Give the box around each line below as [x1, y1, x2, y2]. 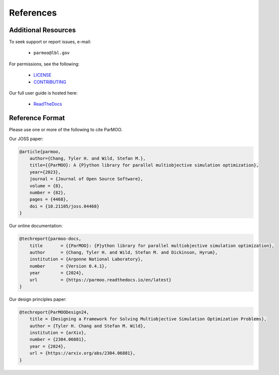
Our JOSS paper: [9, 136, 43, 142]
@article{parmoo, [19, 149, 61, 154]
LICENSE [33, 72, 52, 78]
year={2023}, [29, 169, 61, 175]
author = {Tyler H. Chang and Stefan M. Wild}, [29, 323, 146, 329]
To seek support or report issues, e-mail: [9, 39, 91, 45]
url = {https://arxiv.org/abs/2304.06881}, [29, 351, 135, 356]
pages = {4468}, [29, 197, 68, 202]
